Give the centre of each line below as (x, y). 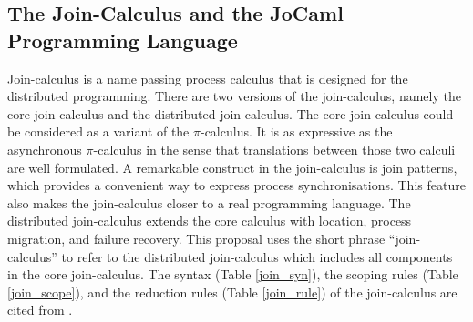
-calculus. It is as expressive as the (296, 131)
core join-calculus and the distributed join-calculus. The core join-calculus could (231, 113)
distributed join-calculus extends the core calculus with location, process (210, 221)
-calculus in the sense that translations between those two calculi (274, 149)
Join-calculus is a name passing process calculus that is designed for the (208, 78)
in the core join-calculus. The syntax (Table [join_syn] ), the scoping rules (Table (233, 274)
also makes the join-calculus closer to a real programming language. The (209, 202)
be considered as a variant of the (98, 131)
